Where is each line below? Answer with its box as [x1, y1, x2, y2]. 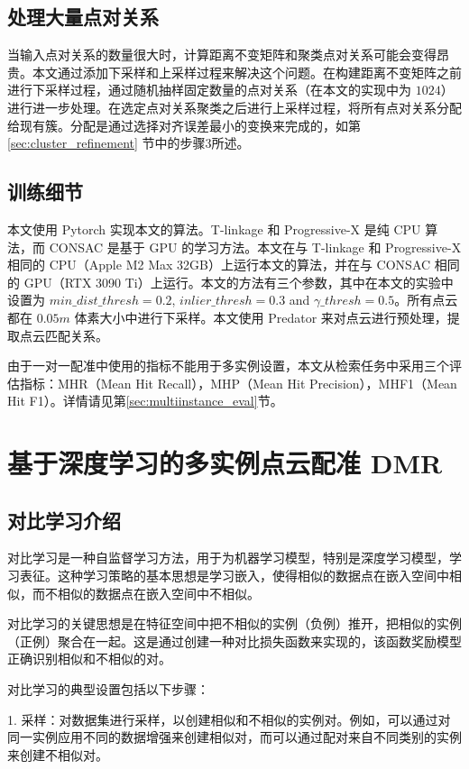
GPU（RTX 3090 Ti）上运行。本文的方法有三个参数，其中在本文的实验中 [23, 272, 454, 291]
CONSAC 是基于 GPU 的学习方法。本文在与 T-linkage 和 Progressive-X [49, 237, 462, 256]
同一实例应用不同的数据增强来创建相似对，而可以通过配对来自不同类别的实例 [7, 728, 462, 746]
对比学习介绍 [7, 506, 121, 534]
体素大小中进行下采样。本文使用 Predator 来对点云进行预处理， [74, 307, 447, 326]
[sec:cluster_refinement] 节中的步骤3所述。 [7, 133, 250, 152]
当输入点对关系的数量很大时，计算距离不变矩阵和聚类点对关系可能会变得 [7, 45, 437, 64]
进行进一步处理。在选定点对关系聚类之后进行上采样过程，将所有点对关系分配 [7, 97, 462, 116]
